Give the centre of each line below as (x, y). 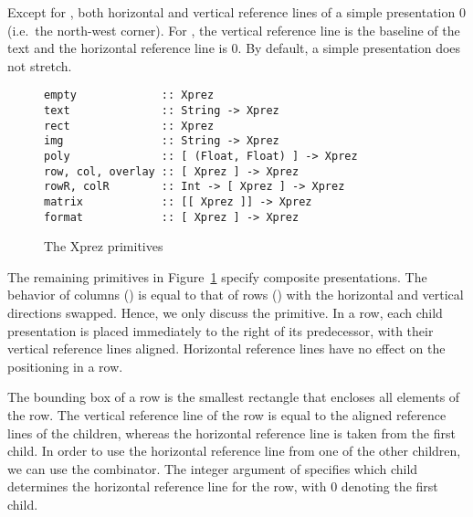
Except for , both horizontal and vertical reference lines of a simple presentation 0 (236, 12)
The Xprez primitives (104, 246)
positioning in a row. (65, 366)
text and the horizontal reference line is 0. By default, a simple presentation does (234, 48)
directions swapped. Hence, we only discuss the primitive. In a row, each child (225, 313)
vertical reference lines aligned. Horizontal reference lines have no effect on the (226, 348)
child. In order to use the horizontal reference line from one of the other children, (234, 451)
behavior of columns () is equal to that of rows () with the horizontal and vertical (236, 295)
